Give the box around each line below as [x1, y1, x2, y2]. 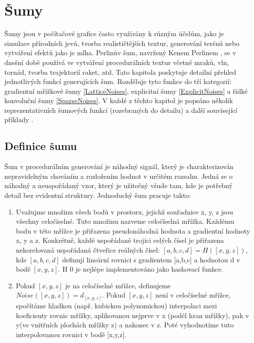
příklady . [4, 114, 34, 125]
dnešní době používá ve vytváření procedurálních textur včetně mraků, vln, [4, 57, 229, 67]
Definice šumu [4, 138, 77, 153]
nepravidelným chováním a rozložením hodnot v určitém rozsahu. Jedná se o [4, 171, 233, 181]
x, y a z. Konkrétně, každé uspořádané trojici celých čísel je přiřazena [16, 235, 224, 245]
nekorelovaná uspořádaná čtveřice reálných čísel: [16, 245, 160, 255]
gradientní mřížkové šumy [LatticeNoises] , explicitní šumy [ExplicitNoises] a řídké [4, 86, 248, 96]
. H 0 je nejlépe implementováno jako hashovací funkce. [58, 264, 223, 274]
